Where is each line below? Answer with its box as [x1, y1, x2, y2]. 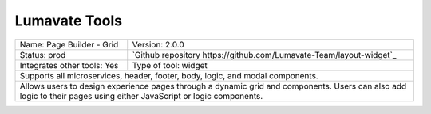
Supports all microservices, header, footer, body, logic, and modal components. [19, 70, 318, 81]
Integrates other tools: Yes [19, 59, 119, 70]
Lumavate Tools [14, 12, 123, 29]
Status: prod [19, 49, 66, 60]
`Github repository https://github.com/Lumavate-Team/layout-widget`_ [132, 49, 397, 60]
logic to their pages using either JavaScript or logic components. [19, 90, 263, 101]
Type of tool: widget [132, 59, 208, 70]
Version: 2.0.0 [132, 39, 185, 50]
